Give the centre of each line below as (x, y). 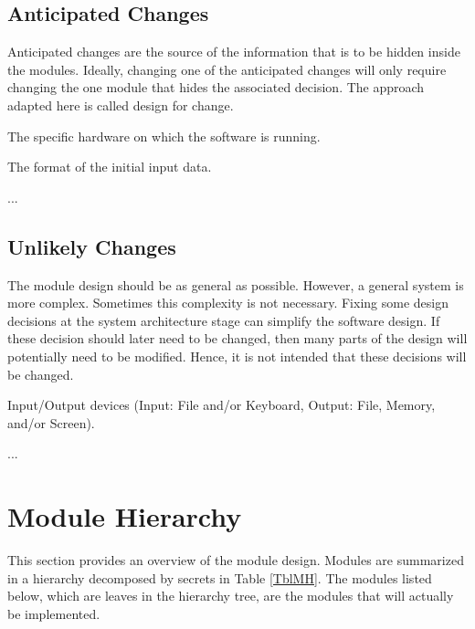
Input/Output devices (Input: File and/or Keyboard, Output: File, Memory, (222, 405)
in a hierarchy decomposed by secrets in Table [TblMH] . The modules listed (220, 577)
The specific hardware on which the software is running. (164, 136)
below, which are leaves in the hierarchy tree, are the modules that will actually (231, 596)
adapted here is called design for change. (121, 105)
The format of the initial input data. (110, 167)
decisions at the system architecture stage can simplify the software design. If (224, 320)
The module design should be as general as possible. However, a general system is (236, 284)
